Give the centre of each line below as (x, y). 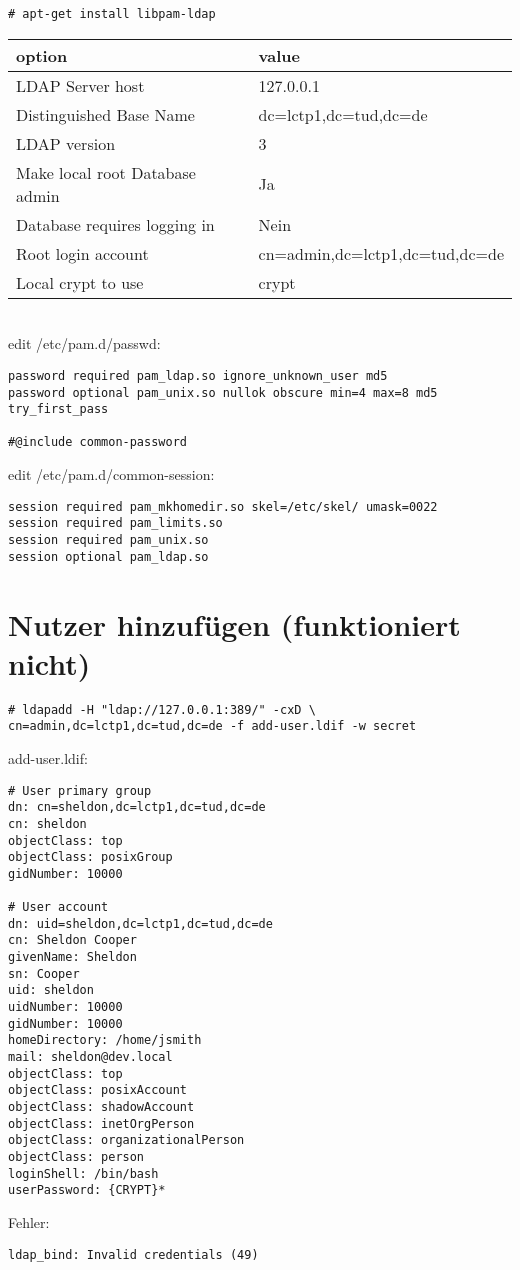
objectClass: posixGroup (90, 857)
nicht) (49, 662)
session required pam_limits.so (115, 523)
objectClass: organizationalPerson (126, 1140)
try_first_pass (58, 409)
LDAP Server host (80, 85)
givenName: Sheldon (72, 957)
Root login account (82, 253)
